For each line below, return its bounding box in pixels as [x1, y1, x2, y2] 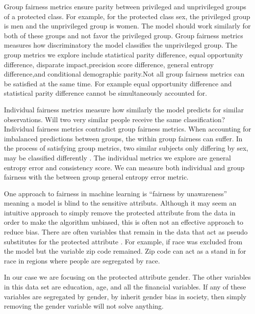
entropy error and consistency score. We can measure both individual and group [4, 162, 245, 172]
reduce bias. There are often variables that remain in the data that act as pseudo [4, 227, 248, 237]
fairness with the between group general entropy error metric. [4, 172, 189, 182]
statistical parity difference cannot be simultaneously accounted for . [4, 88, 207, 98]
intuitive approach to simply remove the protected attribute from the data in [4, 207, 236, 217]
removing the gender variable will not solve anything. [4, 301, 164, 311]
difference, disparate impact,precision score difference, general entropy [4, 59, 214, 69]
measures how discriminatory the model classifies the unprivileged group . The [4, 40, 237, 50]
